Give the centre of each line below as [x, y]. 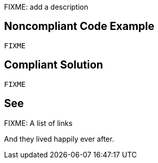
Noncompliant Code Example [79, 26]
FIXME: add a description [46, 7]
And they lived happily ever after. [59, 139]
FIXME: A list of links [38, 123]
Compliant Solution [54, 65]
